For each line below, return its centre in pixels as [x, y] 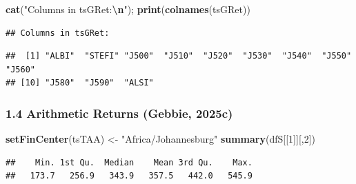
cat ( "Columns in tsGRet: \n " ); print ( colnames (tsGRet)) [128, 9]
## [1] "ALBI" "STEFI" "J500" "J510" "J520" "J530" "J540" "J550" [179, 56]
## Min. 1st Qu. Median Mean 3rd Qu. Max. [129, 162]
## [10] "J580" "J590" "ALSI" [80, 83]
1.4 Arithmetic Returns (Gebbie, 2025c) [119, 113]
